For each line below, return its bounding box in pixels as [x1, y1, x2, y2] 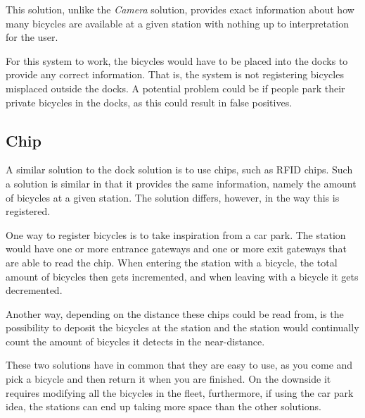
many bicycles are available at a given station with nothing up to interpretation [6, 16, 349, 30]
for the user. [6, 30, 58, 44]
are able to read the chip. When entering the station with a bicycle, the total [6, 254, 338, 269]
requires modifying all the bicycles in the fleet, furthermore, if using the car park [6, 385, 354, 400]
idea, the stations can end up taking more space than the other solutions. [6, 399, 321, 414]
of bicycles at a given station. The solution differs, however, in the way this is [6, 190, 340, 204]
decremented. [6, 283, 63, 297]
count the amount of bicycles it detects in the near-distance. [6, 333, 265, 348]
